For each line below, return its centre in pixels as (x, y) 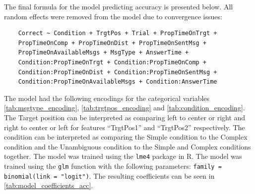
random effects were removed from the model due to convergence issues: (113, 16)
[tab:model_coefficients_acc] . (49, 185)
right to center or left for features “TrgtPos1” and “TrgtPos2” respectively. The (125, 127)
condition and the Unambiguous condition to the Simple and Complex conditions (127, 146)
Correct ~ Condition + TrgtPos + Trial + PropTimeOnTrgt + (118, 33)
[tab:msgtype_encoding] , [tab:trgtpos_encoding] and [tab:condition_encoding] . (125, 108)
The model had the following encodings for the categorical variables (107, 98)
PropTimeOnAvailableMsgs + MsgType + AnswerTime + (103, 53)
